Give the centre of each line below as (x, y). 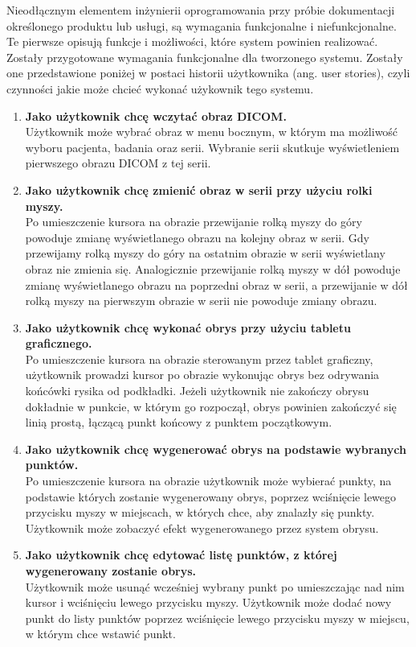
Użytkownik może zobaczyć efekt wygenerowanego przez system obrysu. (202, 527)
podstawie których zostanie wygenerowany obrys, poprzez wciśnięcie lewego (211, 496)
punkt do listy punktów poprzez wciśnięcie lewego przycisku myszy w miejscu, (217, 618)
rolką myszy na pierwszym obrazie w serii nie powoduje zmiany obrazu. (201, 301)
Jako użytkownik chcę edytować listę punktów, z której (181, 555)
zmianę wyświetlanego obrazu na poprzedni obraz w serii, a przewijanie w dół (216, 284)
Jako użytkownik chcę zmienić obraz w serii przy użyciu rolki (199, 190)
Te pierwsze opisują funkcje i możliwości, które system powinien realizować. (192, 41)
